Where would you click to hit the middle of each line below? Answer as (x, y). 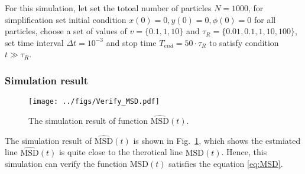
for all (265, 19)
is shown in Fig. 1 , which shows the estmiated (217, 140)
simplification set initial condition (66, 19)
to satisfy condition (244, 42)
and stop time (131, 42)
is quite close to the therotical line (121, 152)
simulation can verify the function (66, 164)
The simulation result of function (88, 121)
